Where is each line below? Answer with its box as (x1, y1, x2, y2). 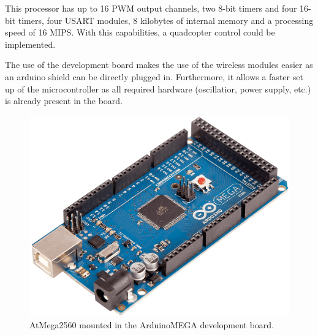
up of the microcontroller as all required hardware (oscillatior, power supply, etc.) (5, 82, 311, 95)
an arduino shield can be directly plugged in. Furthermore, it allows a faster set (5, 70, 303, 83)
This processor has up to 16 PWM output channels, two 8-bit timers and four (5, 2, 297, 14)
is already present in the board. (5, 94, 123, 107)
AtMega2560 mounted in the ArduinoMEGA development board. (29, 318, 274, 331)
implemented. (5, 37, 56, 50)
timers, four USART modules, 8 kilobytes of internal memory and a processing (18, 13, 314, 26)
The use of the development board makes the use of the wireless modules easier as (5, 58, 313, 71)
